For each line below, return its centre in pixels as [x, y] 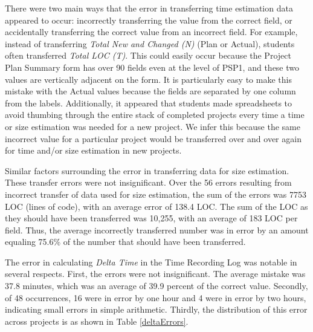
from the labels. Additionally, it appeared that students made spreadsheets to [149, 103]
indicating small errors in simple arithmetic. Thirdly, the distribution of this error [156, 309]
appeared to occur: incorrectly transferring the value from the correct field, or [149, 20]
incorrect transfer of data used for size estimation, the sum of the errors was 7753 [156, 194]
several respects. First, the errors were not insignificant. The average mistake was [155, 274]
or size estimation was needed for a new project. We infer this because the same [153, 126]
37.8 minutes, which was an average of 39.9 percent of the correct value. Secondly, [156, 286]
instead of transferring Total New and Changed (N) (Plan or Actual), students [150, 43]
